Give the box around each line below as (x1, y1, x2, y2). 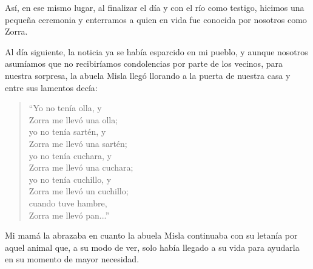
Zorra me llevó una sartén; (29, 137, 127, 149)
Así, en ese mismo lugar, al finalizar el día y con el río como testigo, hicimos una (5, 1, 305, 13)
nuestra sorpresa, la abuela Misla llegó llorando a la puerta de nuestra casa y (5, 69, 291, 81)
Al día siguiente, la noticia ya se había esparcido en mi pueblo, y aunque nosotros (5, 45, 308, 58)
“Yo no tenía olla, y (29, 101, 102, 114)
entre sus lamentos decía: (5, 81, 98, 94)
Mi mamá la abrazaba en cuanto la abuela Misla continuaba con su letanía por (5, 229, 298, 242)
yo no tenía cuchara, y (29, 149, 112, 162)
